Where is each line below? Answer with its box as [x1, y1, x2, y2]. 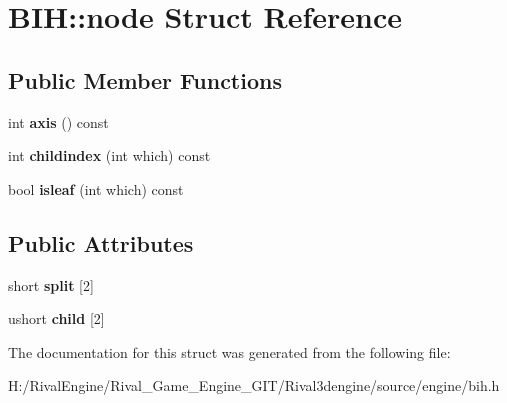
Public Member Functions [8, 64, 282, 95]
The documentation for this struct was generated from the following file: [8, 341, 451, 362]
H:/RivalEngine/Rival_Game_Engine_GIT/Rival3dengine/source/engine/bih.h [8, 375, 500, 396]
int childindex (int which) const [8, 145, 211, 166]
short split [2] [8, 274, 94, 295]
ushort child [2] [8, 308, 105, 329]
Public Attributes [8, 227, 194, 258]
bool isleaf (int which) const [8, 178, 184, 199]
